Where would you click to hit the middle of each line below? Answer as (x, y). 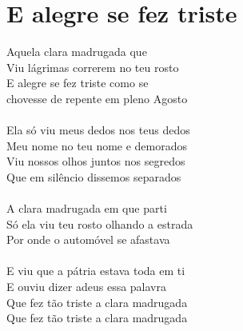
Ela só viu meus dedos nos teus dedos (98, 130)
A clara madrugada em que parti (87, 208)
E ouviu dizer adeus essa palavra (87, 287)
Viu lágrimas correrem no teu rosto (93, 67)
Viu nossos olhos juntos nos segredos (96, 161)
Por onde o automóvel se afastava (88, 239)
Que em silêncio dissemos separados (94, 176)
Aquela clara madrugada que (77, 52)
